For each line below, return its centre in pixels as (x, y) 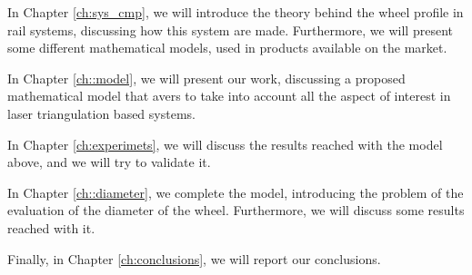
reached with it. (51, 227)
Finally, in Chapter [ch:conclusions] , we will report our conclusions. (194, 258)
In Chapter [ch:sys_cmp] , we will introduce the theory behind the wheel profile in (236, 12)
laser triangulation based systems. (101, 113)
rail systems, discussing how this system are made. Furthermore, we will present (230, 29)
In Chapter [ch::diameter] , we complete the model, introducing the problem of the (236, 192)
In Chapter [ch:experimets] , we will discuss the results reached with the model (225, 144)
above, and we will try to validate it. (109, 162)
